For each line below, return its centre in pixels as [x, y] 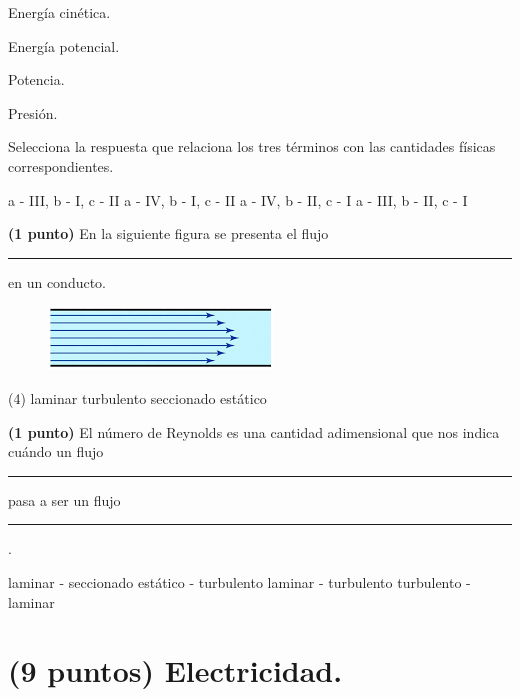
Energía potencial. [64, 45]
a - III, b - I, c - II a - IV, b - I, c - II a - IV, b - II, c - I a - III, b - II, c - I [238, 199]
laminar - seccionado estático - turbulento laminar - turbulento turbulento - [239, 581]
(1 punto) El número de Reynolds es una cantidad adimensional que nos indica [254, 431]
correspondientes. [61, 165]
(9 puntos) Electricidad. [175, 670]
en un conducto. [57, 281]
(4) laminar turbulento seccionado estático [137, 397]
